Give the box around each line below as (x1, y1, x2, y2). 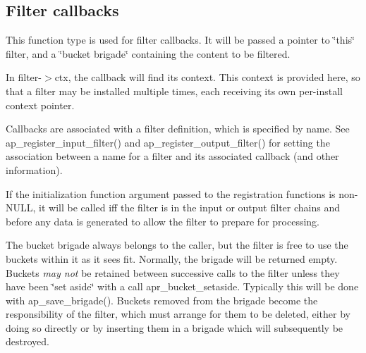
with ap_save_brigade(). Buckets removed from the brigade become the (6, 292, 318, 307)
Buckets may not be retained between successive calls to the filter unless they (6, 265, 340, 280)
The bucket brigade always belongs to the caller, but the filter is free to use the (6, 237, 348, 252)
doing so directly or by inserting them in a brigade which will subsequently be (6, 320, 343, 335)
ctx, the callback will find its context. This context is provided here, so (54, 70, 360, 85)
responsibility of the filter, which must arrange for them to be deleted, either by (6, 306, 350, 321)
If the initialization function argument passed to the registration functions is (6, 186, 336, 201)
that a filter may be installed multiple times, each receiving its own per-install (6, 83, 343, 98)
